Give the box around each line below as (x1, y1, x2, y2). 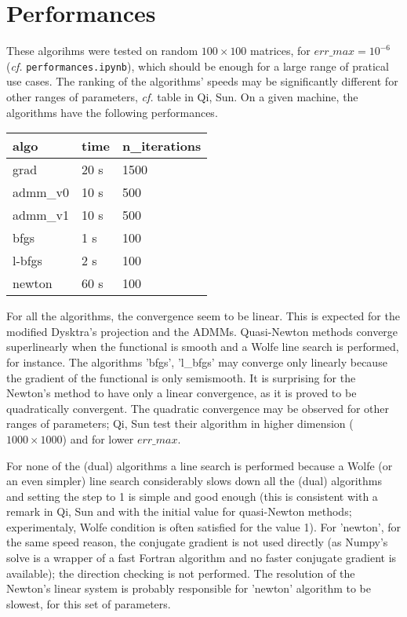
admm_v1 (13, 206, 70, 225)
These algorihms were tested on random (6, 42, 198, 59)
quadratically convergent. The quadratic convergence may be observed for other (6, 400, 390, 416)
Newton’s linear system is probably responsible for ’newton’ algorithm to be (6, 580, 372, 597)
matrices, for (250, 42, 311, 59)
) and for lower (62, 430, 134, 447)
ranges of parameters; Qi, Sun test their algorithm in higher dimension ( (6, 415, 354, 432)
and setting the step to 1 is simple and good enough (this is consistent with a (6, 487, 378, 504)
